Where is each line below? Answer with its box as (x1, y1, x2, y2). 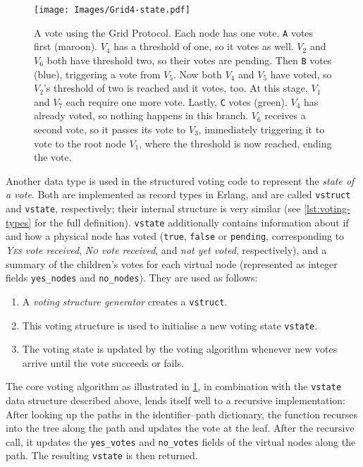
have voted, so (270, 66, 332, 81)
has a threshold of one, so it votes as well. (113, 39, 294, 54)
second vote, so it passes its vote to (34, 122, 186, 136)
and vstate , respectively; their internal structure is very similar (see (6, 201, 301, 216)
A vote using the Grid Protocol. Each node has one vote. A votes (34, 25, 314, 40)
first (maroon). (34, 39, 98, 54)
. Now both (173, 66, 222, 81)
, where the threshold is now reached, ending (139, 135, 332, 150)
